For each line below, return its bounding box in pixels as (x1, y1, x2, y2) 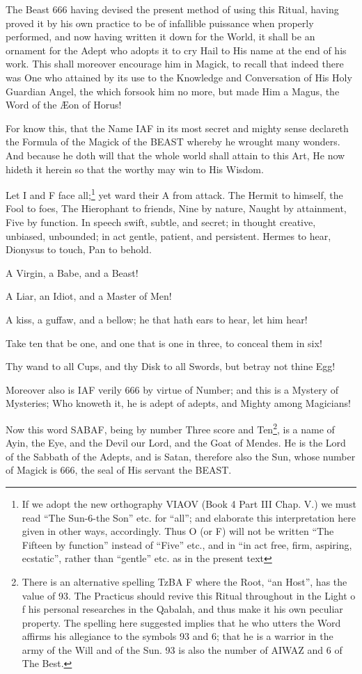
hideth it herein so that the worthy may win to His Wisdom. (6, 161, 264, 176)
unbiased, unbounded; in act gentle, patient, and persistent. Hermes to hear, (6, 228, 331, 243)
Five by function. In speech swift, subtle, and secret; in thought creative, (6, 214, 316, 229)
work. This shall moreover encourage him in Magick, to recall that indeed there (6, 56, 344, 71)
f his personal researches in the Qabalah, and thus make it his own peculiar (22, 602, 343, 616)
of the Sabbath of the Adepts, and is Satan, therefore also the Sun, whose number (6, 449, 356, 463)
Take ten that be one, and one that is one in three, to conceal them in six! (6, 335, 322, 350)
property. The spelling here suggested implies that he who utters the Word (22, 615, 341, 629)
